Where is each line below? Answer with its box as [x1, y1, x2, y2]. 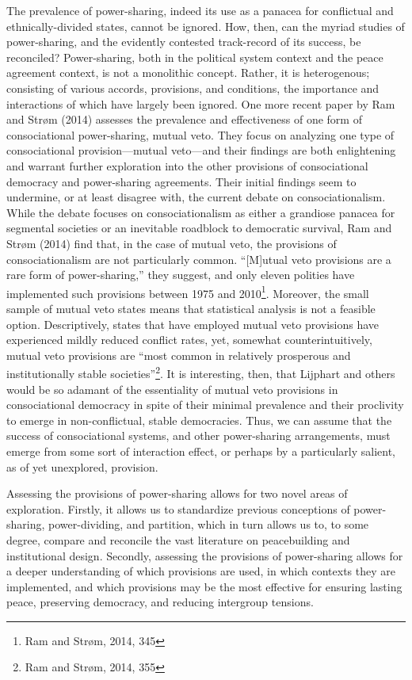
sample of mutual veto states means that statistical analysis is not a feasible [6, 300, 376, 316]
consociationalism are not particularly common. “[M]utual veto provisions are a [6, 250, 391, 267]
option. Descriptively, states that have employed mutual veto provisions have [6, 315, 380, 332]
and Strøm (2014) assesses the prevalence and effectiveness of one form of [6, 111, 362, 128]
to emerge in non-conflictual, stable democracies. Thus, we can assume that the [6, 411, 392, 428]
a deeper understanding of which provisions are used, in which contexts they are [6, 563, 395, 579]
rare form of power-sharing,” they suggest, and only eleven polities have [6, 266, 355, 283]
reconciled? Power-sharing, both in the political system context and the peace [6, 48, 383, 65]
